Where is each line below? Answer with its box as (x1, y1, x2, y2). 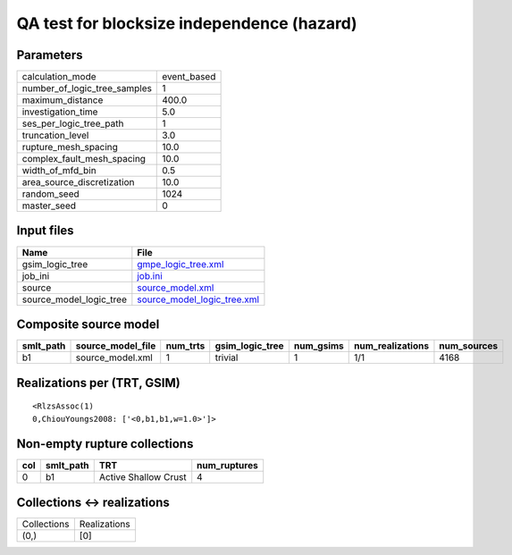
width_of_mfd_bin (21, 164, 97, 177)
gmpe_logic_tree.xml (137, 257, 224, 270)
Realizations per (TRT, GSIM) (16, 375, 180, 391)
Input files (16, 223, 75, 239)
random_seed (21, 188, 80, 200)
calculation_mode (21, 71, 97, 83)
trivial (214, 351, 239, 364)
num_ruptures (197, 459, 258, 472)
